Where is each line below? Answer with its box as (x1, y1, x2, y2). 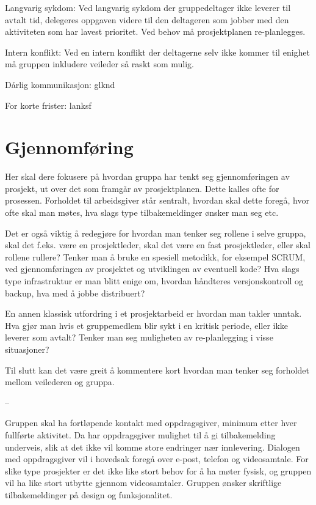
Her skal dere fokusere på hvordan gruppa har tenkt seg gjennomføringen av (5, 170, 290, 183)
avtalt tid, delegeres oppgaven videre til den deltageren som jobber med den (5, 13, 289, 26)
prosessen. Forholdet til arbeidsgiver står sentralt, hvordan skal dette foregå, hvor (5, 194, 309, 207)
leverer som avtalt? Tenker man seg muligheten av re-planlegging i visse (5, 331, 273, 344)
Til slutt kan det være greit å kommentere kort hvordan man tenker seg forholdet (5, 363, 309, 376)
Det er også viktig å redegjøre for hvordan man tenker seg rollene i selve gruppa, (5, 226, 306, 239)
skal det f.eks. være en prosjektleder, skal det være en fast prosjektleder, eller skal (5, 238, 311, 251)
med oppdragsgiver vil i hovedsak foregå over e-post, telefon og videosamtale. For (5, 452, 309, 465)
